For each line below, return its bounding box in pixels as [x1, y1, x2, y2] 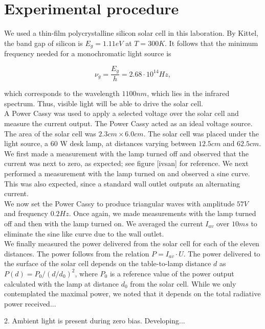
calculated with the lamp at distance [4, 278, 119, 289]
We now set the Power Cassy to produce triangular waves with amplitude [4, 198, 235, 208]
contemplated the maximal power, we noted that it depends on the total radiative [4, 288, 261, 299]
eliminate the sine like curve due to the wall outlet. [4, 228, 164, 239]
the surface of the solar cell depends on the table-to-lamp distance [4, 258, 211, 269]
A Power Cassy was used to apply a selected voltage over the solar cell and [4, 108, 239, 119]
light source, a [4, 138, 49, 149]
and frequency [4, 208, 49, 219]
